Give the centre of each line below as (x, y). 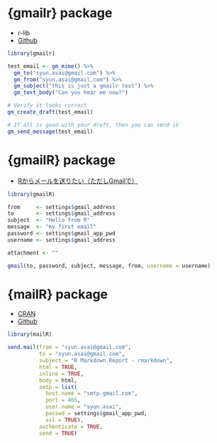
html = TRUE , (58, 367)
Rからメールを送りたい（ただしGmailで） (78, 181)
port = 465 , (63, 400)
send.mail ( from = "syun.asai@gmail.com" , (69, 347)
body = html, (58, 380)
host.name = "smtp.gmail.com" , (91, 394)
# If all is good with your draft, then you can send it (93, 125)
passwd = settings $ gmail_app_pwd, (96, 414)
